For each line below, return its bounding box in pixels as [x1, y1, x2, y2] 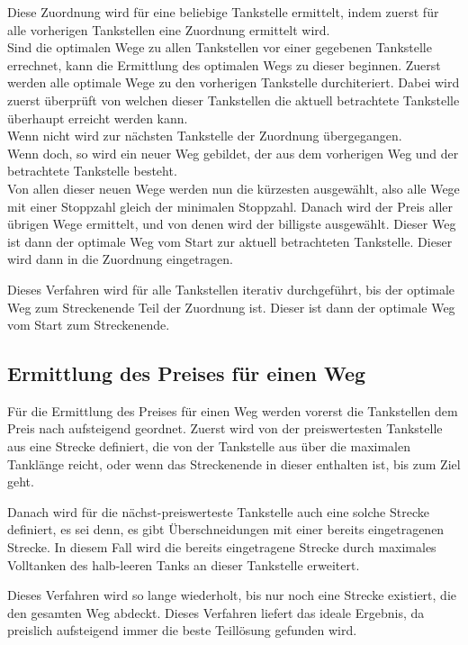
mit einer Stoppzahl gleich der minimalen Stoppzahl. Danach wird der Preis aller [7, 196, 454, 215]
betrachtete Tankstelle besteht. [7, 161, 177, 180]
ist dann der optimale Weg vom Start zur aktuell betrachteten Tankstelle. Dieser [7, 232, 453, 250]
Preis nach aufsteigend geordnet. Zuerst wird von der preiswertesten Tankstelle [7, 419, 443, 438]
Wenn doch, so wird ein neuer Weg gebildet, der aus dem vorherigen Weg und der [7, 143, 459, 162]
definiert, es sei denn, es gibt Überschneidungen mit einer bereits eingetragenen [7, 520, 445, 539]
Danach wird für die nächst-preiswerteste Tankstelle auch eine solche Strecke [7, 502, 429, 521]
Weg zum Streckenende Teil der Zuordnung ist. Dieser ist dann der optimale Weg [7, 297, 455, 316]
